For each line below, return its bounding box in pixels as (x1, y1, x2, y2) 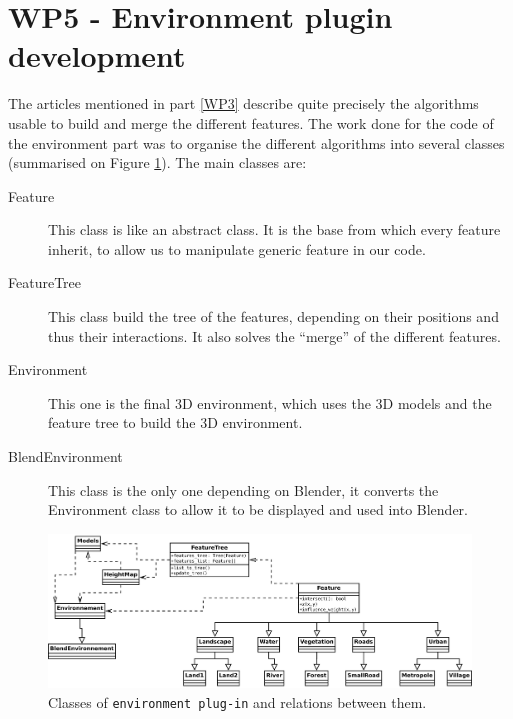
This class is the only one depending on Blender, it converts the (48, 479, 439, 500)
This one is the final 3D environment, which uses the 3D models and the (48, 392, 492, 413)
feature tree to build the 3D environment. (48, 412, 303, 433)
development (8, 35, 186, 76)
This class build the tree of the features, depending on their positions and (48, 306, 499, 327)
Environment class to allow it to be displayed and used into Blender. (48, 499, 468, 520)
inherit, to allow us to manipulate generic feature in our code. (48, 238, 426, 259)
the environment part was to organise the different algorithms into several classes (8, 132, 505, 153)
